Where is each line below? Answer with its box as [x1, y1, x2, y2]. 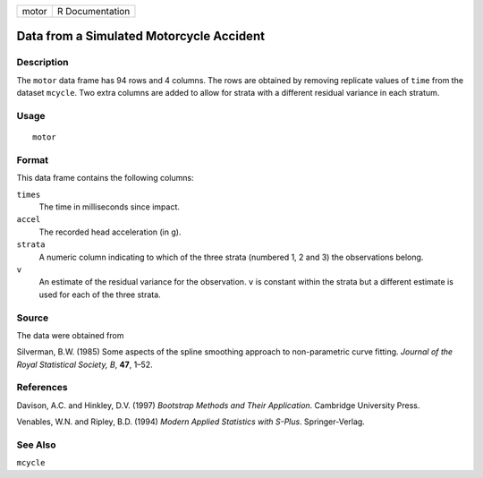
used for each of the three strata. [38, 289, 161, 300]
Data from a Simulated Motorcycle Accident [16, 29, 266, 44]
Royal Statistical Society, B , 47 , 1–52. [16, 359, 153, 370]
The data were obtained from [16, 329, 124, 340]
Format [16, 153, 49, 166]
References [16, 381, 68, 394]
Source [16, 312, 49, 324]
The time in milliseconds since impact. [38, 201, 181, 212]
